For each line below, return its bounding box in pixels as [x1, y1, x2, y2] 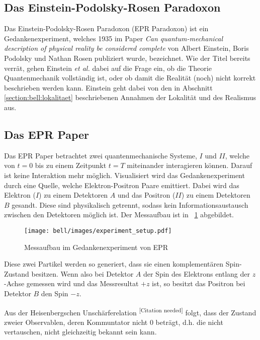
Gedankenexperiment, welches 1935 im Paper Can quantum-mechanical [4, 33, 223, 43]
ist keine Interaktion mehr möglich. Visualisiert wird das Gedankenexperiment [4, 169, 245, 180]
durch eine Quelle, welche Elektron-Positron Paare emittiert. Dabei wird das [4, 180, 239, 190]
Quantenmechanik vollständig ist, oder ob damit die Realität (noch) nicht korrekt [4, 72, 256, 83]
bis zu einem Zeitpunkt [35, 160, 107, 171]
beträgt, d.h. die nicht [155, 316, 223, 327]
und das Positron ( [117, 190, 176, 200]
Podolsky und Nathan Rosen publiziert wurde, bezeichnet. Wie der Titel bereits [4, 52, 250, 63]
